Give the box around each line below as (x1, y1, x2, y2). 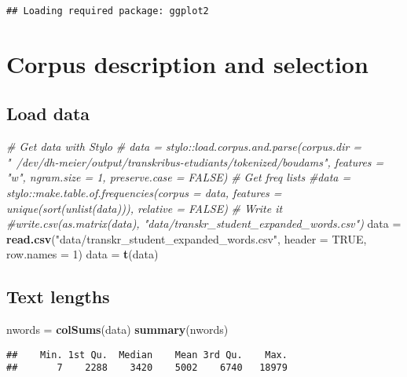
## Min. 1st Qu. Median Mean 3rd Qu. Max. (6, 349, 288, 361)
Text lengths (6, 284, 110, 309)
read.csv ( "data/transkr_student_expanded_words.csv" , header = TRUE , (6, 230, 367, 247)
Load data (6, 101, 90, 126)
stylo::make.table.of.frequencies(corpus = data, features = (6, 185, 282, 201)
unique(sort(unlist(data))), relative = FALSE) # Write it (6, 199, 283, 216)
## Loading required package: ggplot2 (6, 5, 209, 16)
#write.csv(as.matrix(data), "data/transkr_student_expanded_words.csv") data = (6, 215, 401, 232)
